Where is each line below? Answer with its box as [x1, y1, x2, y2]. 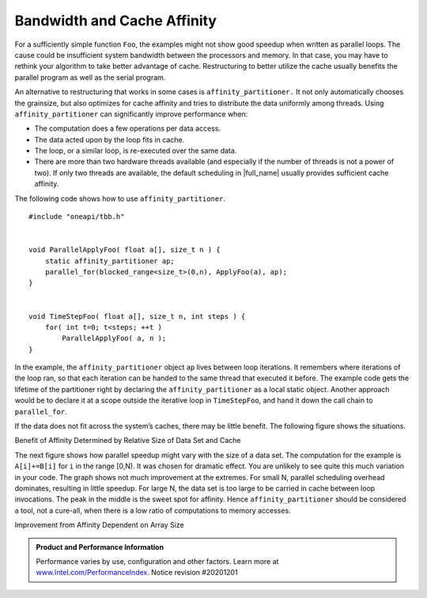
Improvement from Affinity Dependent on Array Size [14, 520, 185, 530]
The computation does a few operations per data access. [34, 123, 221, 134]
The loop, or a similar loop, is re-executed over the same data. [34, 146, 237, 156]
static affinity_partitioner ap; [44, 256, 176, 265]
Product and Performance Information [36, 542, 164, 551]
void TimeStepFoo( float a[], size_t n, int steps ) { [28, 312, 246, 320]
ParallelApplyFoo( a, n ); [62, 334, 167, 343]
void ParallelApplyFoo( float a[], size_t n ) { [28, 245, 221, 255]
